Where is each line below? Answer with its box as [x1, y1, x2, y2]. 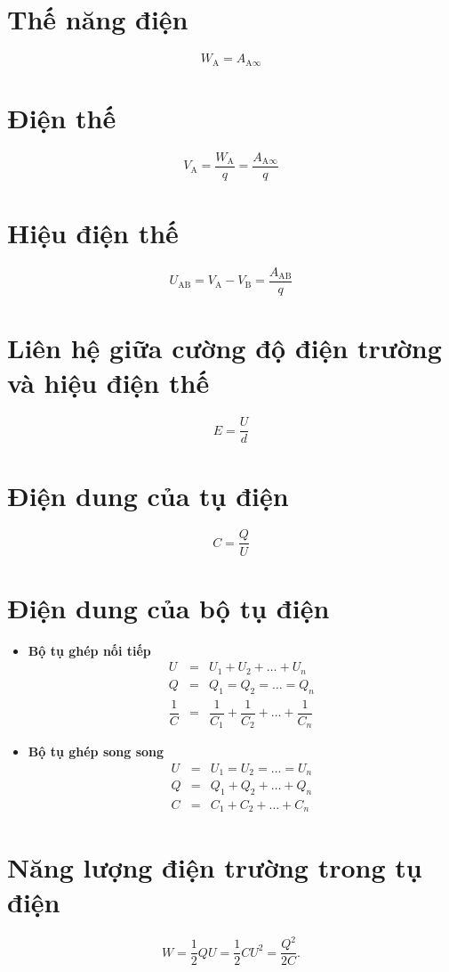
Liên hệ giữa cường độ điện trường [7, 330, 442, 366]
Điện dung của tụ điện [7, 477, 289, 513]
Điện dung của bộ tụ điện [7, 589, 330, 625]
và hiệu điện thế [7, 364, 210, 401]
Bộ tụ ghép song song [28, 742, 164, 761]
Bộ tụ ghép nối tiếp [28, 641, 151, 659]
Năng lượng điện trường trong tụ [7, 848, 422, 885]
